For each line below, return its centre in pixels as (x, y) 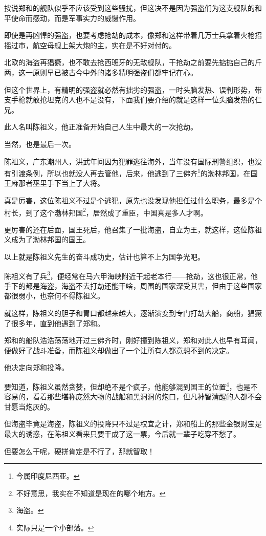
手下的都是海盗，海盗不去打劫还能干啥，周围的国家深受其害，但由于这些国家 (133, 285)
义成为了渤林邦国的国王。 (47, 239)
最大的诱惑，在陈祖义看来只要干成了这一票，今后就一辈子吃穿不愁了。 (122, 434)
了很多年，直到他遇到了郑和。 (54, 323)
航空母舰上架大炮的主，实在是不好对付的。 (104, 45)
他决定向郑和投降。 (36, 367)
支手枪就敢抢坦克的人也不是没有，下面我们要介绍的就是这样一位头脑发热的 (129, 100)
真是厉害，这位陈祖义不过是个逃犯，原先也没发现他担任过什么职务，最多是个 (133, 200)
